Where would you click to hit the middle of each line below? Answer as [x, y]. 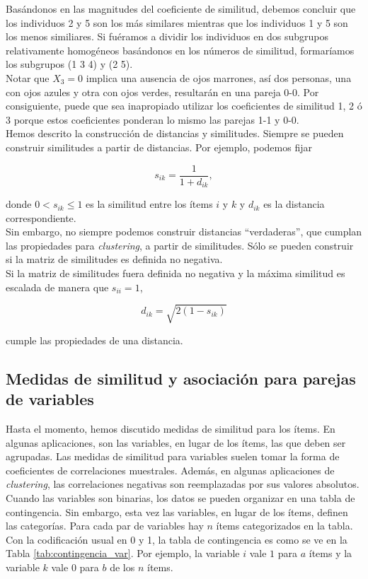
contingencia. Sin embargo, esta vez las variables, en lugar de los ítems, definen [177, 511]
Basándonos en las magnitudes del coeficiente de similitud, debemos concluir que [181, 8]
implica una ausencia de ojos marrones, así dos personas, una [219, 77]
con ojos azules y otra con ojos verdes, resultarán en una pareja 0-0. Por [162, 92]
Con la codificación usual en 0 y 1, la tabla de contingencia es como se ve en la [177, 539]
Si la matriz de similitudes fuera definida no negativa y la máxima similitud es [176, 273]
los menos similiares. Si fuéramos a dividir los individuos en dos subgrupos [167, 36]
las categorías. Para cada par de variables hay [105, 526]
